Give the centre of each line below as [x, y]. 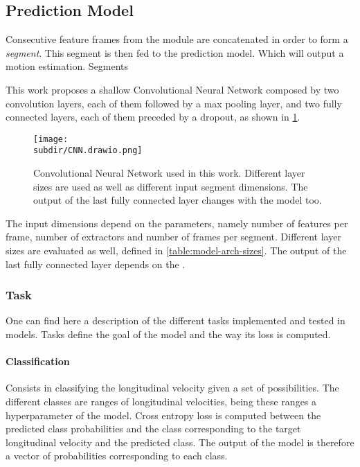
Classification [38, 361]
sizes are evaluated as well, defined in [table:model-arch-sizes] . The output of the [176, 250]
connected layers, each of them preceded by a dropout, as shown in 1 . [153, 117]
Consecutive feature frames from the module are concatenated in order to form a [177, 39]
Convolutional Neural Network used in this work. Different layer [169, 173]
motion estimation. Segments [67, 66]
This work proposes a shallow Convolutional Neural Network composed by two [172, 89]
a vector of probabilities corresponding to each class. [117, 456]
